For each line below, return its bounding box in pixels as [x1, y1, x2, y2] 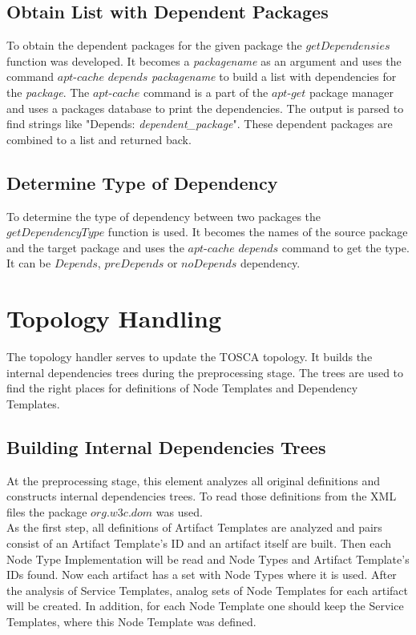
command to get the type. [281, 239, 410, 255]
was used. [155, 503, 203, 520]
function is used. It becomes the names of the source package [107, 223, 408, 240]
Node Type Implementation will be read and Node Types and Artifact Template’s [6, 550, 410, 567]
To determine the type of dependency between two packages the [6, 207, 321, 224]
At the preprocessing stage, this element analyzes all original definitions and [6, 472, 381, 488]
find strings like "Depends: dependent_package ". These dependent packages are [6, 115, 393, 132]
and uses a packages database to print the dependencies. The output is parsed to [6, 99, 404, 116]
